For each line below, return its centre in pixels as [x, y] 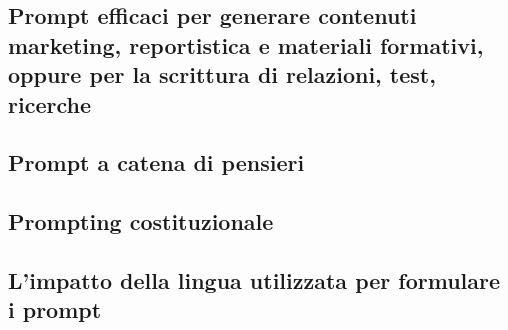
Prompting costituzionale [141, 221]
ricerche [49, 103]
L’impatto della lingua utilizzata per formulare [254, 279]
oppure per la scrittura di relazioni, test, [222, 74]
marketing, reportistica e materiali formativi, [246, 44]
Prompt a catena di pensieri [156, 162]
